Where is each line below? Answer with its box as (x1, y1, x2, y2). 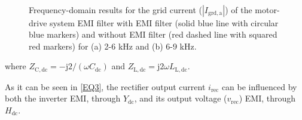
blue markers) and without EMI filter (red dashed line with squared (29, 28, 277, 41)
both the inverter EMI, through (5, 92, 121, 104)
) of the (225, 3, 252, 16)
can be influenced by (221, 80, 297, 93)
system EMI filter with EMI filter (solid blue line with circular (50, 16, 279, 29)
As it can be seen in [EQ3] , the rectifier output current (5, 80, 206, 93)
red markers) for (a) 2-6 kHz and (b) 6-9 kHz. (29, 39, 197, 52)
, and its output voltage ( (134, 92, 227, 104)
